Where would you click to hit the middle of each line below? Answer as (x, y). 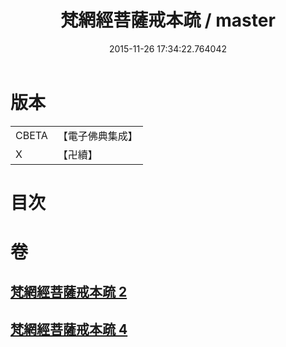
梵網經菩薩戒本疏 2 (69, 292)
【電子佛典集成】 (97, 136)
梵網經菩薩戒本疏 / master (168, 20)
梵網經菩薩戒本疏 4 (69, 329)
